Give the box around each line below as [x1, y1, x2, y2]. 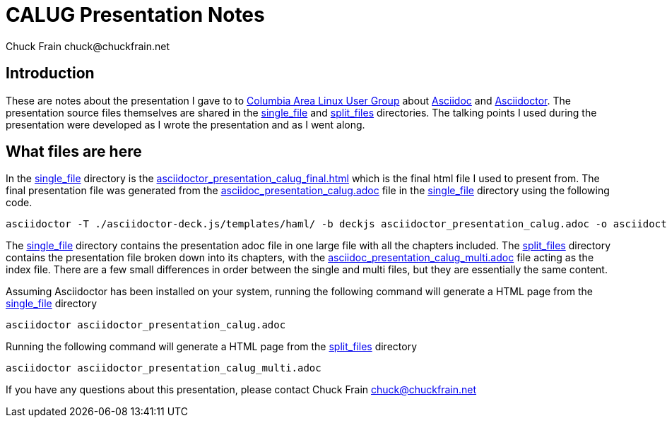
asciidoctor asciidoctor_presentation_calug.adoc [6, 319, 286, 331]
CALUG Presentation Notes [6, 3, 265, 27]
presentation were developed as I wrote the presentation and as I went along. [6, 118, 365, 131]
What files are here [6, 143, 142, 161]
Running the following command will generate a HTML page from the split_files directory [6, 340, 417, 353]
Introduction [6, 64, 95, 83]
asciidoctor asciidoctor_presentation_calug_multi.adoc [6, 362, 321, 374]
